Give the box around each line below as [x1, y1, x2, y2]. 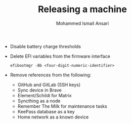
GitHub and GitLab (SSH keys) [17, 81, 81, 88]
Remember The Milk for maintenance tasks [17, 103, 107, 109]
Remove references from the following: [10, 72, 92, 78]
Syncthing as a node [17, 98, 61, 104]
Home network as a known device [17, 114, 89, 120]
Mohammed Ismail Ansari [56, 20, 109, 26]
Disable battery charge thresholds [10, 43, 81, 49]
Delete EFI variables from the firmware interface [10, 53, 110, 59]
